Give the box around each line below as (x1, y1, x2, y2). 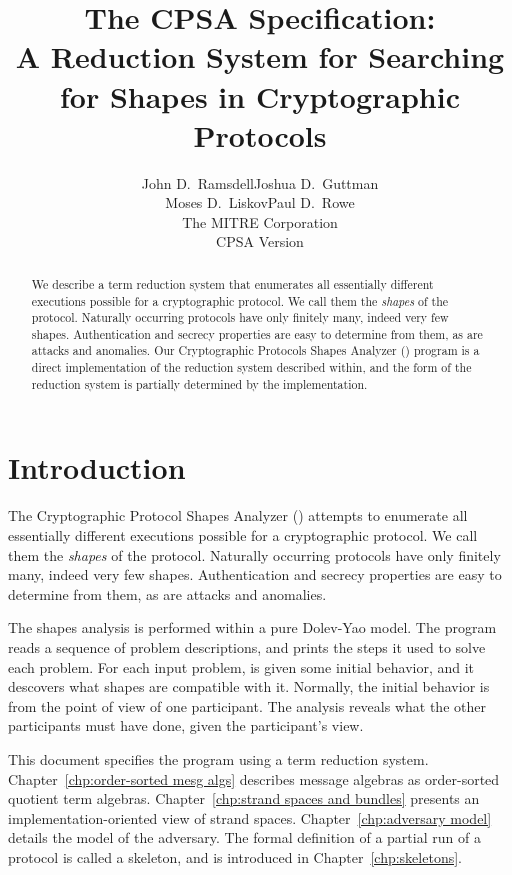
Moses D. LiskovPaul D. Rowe (165, 192, 355, 213)
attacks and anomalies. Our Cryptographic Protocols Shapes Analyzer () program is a (31, 342, 480, 359)
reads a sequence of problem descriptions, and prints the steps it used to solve (8, 636, 486, 657)
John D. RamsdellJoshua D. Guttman (141, 172, 379, 193)
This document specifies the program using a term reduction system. (8, 748, 429, 769)
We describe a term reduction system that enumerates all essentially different (31, 275, 434, 292)
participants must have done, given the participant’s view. (8, 715, 364, 736)
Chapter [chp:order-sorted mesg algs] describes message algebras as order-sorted (8, 768, 500, 789)
